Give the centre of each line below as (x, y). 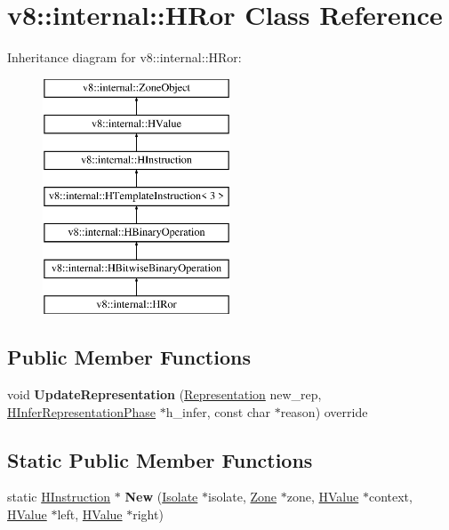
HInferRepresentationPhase (82, 411)
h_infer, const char (218, 411)
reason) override (324, 411)
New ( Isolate (161, 497)
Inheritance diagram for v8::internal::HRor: (124, 57)
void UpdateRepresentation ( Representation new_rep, (164, 394)
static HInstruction (59, 497)
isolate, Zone (242, 497)
